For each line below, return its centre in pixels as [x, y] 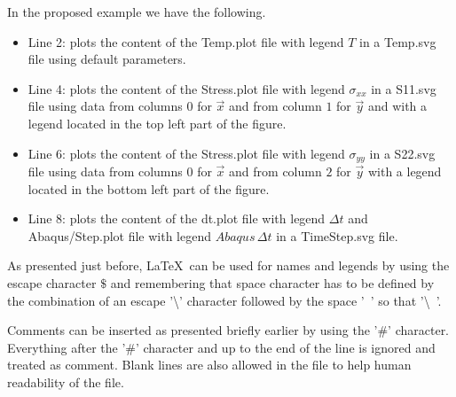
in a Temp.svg [398, 41]
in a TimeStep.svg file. [337, 235]
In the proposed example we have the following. [137, 12]
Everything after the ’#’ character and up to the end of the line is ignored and [221, 347]
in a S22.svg [402, 153]
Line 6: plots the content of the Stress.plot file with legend [186, 153]
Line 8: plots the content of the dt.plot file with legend [177, 218]
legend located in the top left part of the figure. [157, 123]
